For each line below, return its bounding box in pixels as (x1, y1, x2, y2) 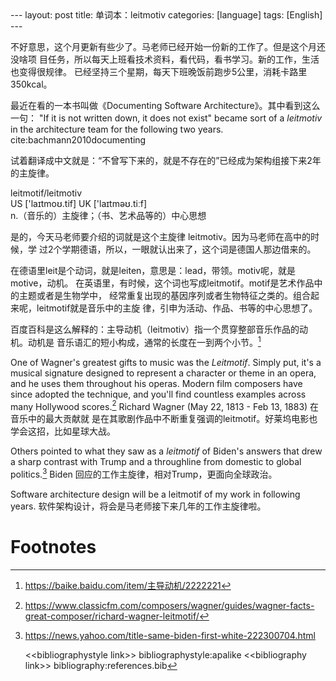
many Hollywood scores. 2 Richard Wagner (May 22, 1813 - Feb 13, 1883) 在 (10, 398, 320, 412)
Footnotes (10, 536, 97, 559)
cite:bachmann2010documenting (10, 134, 147, 146)
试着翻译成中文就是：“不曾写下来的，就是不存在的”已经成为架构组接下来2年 (10, 155, 322, 166)
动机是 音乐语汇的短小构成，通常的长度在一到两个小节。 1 (27, 335, 262, 348)
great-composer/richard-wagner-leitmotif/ (24, 610, 200, 622)
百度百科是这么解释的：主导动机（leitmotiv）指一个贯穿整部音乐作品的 (10, 323, 300, 335)
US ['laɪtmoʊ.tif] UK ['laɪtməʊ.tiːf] (10, 198, 148, 209)
